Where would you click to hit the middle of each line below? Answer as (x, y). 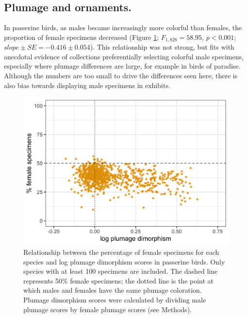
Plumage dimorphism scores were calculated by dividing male (115, 299)
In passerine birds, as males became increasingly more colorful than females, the (123, 27)
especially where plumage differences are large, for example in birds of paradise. (122, 66)
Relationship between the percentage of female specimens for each (121, 252)
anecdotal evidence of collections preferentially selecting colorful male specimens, (124, 56)
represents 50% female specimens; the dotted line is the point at (119, 280)
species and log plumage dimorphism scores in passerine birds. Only (124, 261)
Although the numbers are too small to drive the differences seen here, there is (121, 76)
